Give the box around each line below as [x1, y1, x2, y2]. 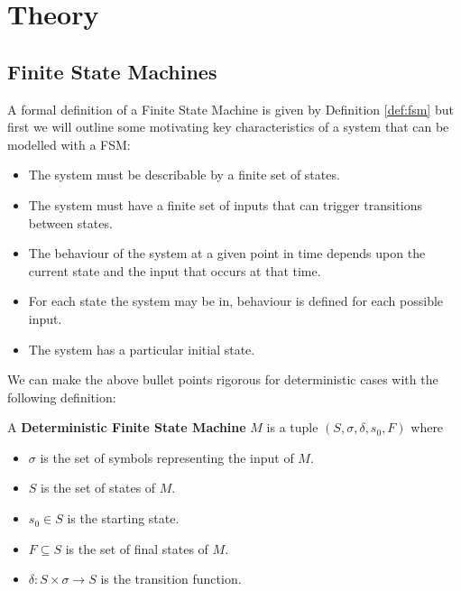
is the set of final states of [65, 539, 208, 558]
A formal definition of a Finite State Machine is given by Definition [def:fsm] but [7, 99, 454, 118]
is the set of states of [41, 478, 156, 497]
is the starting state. [67, 509, 180, 528]
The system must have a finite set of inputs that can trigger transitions [28, 195, 422, 214]
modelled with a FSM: [7, 134, 131, 153]
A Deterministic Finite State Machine [7, 418, 246, 437]
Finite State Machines [7, 57, 217, 85]
